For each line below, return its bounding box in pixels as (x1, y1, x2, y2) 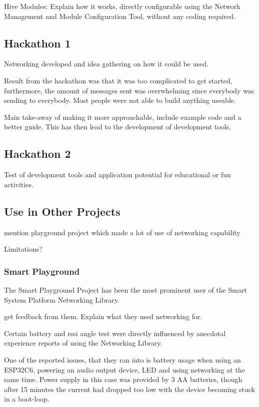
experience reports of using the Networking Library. (4, 338, 162, 348)
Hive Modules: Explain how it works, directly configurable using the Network (4, 1, 240, 11)
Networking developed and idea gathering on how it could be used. (4, 58, 208, 69)
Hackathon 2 (4, 146, 71, 161)
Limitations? (4, 244, 42, 254)
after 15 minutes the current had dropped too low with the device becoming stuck (4, 384, 255, 394)
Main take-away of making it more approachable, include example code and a (4, 111, 241, 122)
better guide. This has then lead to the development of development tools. (4, 121, 231, 132)
